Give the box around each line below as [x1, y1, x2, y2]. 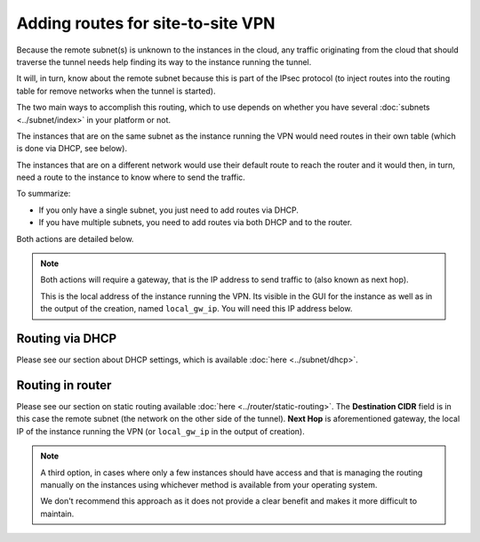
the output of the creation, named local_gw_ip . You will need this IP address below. [40, 303, 353, 314]
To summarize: [16, 188, 71, 199]
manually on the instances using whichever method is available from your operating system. [40, 479, 378, 489]
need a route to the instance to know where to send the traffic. [16, 172, 246, 182]
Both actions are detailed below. [16, 233, 134, 244]
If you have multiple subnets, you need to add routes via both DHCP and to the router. [38, 217, 353, 228]
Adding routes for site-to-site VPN [16, 13, 276, 33]
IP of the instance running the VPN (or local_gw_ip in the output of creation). [16, 425, 306, 436]
